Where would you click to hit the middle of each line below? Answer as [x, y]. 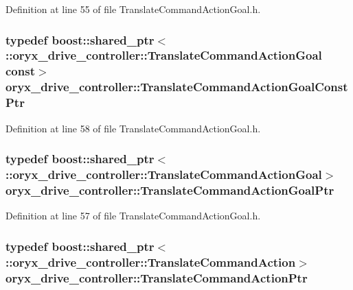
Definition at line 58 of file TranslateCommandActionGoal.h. [133, 128]
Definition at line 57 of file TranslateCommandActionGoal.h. [133, 216]
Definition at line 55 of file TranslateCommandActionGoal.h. [133, 9]
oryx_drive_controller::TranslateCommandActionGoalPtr [170, 190]
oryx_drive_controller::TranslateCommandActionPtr [157, 277]
